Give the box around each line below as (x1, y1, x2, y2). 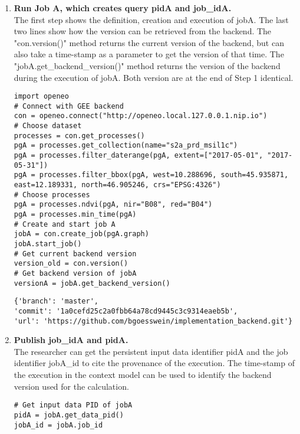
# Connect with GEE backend (14, 102, 124, 110)
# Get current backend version (14, 249, 137, 258)
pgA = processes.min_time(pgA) (14, 210, 137, 219)
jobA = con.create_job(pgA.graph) (14, 230, 149, 239)
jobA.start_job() (14, 240, 82, 248)
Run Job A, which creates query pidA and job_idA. (14, 2, 232, 14)
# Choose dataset (14, 122, 82, 130)
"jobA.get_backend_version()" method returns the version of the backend (14, 59, 281, 71)
